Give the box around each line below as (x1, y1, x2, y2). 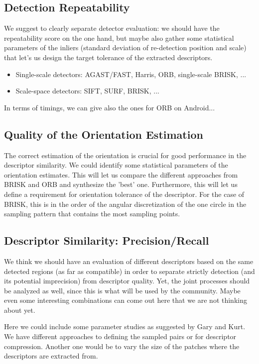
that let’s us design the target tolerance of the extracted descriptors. (4, 52, 213, 62)
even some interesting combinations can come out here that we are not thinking (4, 295, 247, 305)
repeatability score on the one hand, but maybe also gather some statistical (4, 32, 234, 43)
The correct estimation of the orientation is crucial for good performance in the (4, 150, 247, 160)
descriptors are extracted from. (4, 351, 98, 361)
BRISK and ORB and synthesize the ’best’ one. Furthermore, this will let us (4, 179, 238, 189)
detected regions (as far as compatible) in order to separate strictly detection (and (4, 266, 255, 276)
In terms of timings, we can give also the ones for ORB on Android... (4, 102, 215, 112)
